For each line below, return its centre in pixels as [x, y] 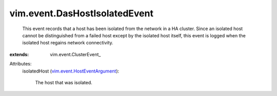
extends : [19, 54]
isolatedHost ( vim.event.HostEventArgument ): [71, 71]
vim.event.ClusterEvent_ [75, 54]
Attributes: [21, 64]
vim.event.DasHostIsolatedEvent [82, 13]
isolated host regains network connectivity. [68, 43]
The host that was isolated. [64, 82]
